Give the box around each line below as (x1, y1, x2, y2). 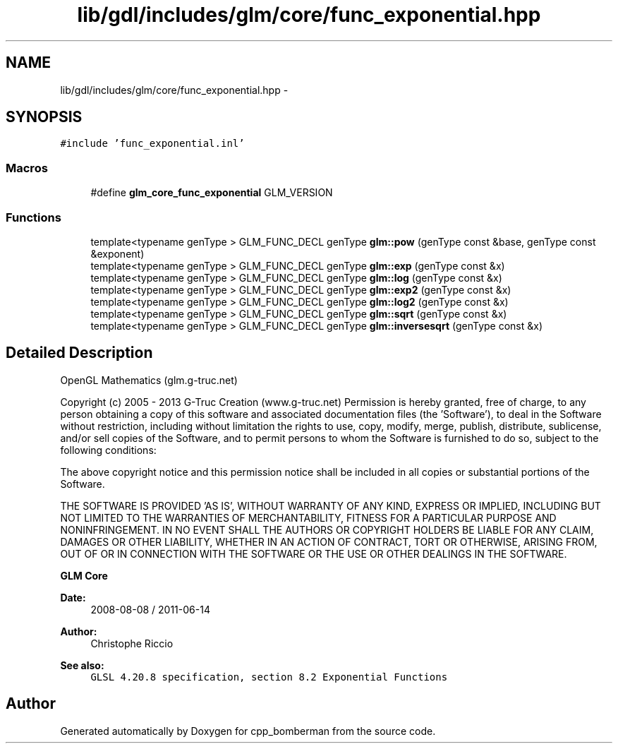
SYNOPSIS (6, 108, 83, 126)
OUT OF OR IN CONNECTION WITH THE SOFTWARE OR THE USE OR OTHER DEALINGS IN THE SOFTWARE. (60, 547, 567, 560)
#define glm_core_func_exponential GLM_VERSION (90, 186, 333, 199)
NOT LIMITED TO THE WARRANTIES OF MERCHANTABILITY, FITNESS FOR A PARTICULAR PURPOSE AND (60, 511, 557, 524)
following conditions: (60, 443, 157, 456)
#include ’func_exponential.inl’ (60, 138, 245, 150)
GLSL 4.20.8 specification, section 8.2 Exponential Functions (90, 671, 448, 683)
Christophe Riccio (90, 637, 174, 649)
